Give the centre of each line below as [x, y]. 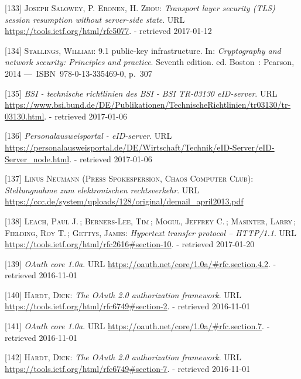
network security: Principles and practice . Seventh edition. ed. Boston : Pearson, [150, 62]
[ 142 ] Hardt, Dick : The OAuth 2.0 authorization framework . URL [123, 357]
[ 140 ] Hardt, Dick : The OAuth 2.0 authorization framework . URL [123, 294]
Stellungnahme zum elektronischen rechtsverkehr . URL [102, 189]
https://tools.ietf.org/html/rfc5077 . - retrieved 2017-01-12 [108, 31]
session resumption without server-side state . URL [95, 19]
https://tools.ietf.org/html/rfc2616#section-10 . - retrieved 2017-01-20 [130, 244]
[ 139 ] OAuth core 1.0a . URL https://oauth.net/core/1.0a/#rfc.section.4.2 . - [141, 263]
